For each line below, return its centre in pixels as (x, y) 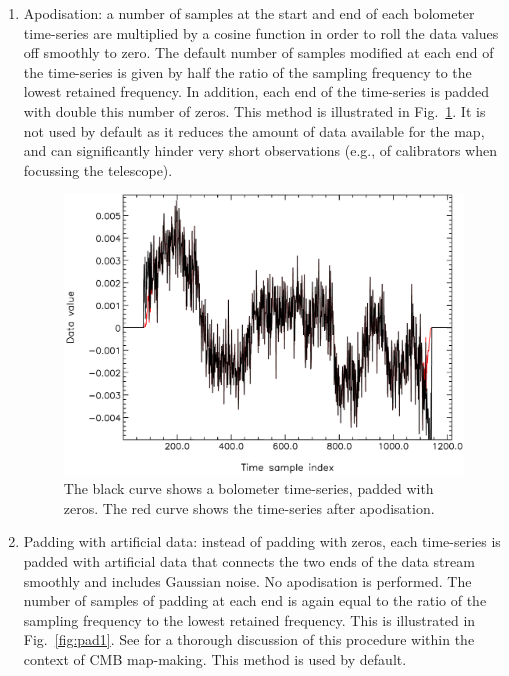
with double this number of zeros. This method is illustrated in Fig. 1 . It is (254, 110)
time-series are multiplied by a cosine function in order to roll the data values (261, 32)
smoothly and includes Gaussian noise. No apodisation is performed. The (247, 580)
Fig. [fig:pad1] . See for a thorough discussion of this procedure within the (249, 639)
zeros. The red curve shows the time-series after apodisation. (249, 507)
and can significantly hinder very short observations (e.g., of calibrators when (260, 150)
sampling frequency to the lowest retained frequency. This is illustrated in (249, 619)
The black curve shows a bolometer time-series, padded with (248, 488)
